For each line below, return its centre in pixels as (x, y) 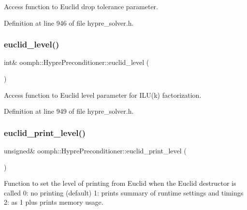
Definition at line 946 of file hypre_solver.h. (69, 22)
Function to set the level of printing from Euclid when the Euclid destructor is (120, 183)
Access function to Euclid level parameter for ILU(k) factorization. (103, 95)
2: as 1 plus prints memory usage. (54, 202)
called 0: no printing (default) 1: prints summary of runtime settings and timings (124, 192)
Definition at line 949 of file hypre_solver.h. (69, 111)
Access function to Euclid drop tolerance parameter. (81, 6)
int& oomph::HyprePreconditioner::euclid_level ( (77, 62)
